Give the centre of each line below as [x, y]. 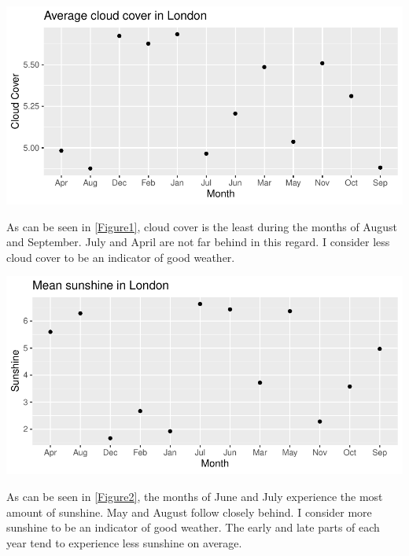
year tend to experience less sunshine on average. [124, 542]
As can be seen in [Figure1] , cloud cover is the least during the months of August [202, 226]
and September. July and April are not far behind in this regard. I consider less [198, 242]
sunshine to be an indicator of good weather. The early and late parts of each [193, 527]
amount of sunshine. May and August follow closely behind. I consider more [189, 512]
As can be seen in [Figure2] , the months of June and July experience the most [195, 496]
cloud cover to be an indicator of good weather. [121, 257]
